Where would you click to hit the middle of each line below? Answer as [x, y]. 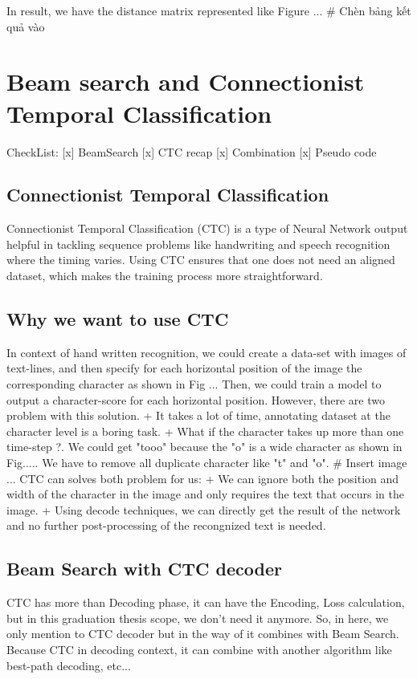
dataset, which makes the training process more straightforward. [165, 276]
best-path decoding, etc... [69, 665]
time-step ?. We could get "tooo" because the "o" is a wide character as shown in [204, 447]
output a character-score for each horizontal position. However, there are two [196, 399]
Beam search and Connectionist [186, 81]
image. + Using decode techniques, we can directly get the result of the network [204, 509]
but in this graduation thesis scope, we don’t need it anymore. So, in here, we [198, 618]
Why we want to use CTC [118, 319]
